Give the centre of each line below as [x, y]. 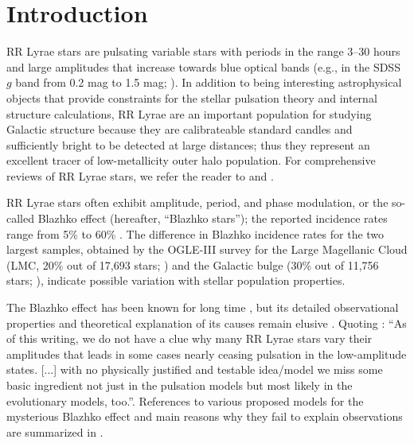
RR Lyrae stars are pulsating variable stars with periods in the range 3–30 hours [203, 51]
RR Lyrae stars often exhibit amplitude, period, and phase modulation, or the [197, 202]
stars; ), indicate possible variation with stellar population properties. [176, 280]
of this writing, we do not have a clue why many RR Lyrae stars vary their [189, 338]
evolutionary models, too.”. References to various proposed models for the [185, 400]
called [20, 218]
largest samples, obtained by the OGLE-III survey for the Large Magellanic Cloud [207, 249]
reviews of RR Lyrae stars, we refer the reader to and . [140, 175]
